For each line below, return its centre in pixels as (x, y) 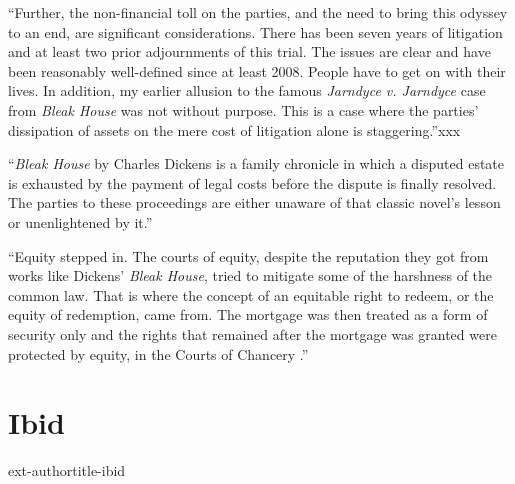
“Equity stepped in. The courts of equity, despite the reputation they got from (248, 255)
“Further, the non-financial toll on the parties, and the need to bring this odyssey (258, 12)
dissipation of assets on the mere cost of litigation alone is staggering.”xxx (234, 129)
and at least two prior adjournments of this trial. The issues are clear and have (249, 51)
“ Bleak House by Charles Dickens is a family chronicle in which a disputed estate (256, 163)
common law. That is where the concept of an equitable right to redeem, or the (251, 294)
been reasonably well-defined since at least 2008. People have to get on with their (257, 70)
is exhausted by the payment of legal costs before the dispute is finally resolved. (252, 182)
